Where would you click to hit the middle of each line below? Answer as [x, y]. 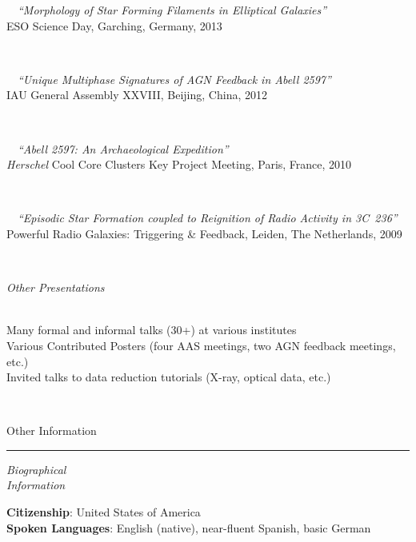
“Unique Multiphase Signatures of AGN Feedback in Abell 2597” [174, 79]
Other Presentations [56, 287]
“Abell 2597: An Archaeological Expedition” [123, 148]
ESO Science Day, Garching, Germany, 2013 [114, 25]
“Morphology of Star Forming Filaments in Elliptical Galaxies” [172, 10]
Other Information [52, 430]
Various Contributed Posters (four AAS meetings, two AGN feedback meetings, [201, 345]
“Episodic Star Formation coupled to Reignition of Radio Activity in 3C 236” [208, 218]
